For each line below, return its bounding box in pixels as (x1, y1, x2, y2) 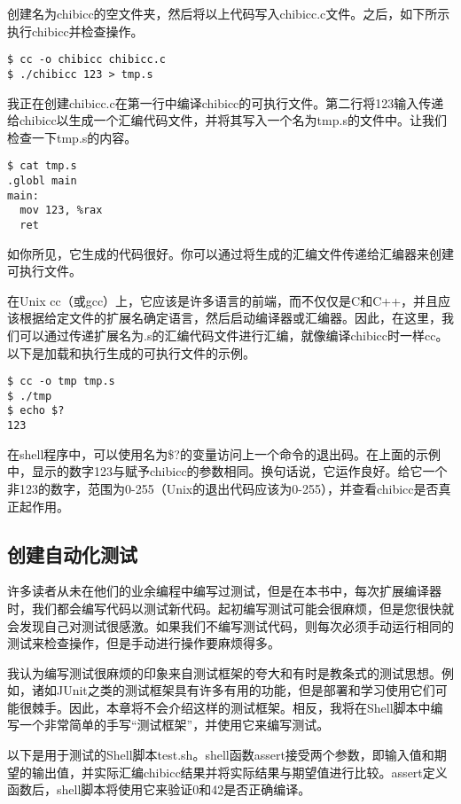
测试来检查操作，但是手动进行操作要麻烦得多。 (7, 634, 280, 652)
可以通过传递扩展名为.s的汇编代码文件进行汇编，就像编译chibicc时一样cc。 (19, 325, 449, 344)
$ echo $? (7, 404, 65, 418)
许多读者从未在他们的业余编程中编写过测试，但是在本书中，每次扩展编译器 (7, 582, 441, 600)
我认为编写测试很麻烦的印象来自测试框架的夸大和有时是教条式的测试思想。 (7, 663, 441, 682)
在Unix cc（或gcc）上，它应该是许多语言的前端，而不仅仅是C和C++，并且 (7, 291, 439, 309)
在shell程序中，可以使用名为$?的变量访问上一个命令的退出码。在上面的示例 (7, 444, 441, 463)
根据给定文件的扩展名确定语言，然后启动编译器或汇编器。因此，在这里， (19, 308, 441, 327)
